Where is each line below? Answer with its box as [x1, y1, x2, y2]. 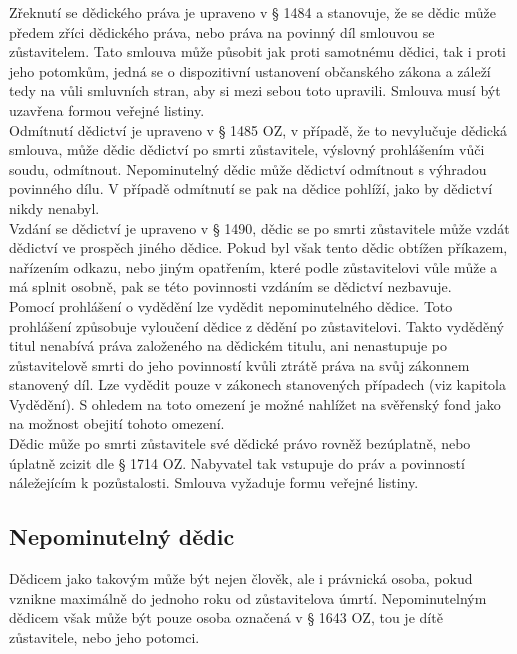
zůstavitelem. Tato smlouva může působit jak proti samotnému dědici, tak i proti [9, 41, 506, 62]
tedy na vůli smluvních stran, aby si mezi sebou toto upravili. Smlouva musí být [9, 80, 501, 101]
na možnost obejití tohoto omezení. [9, 413, 225, 434]
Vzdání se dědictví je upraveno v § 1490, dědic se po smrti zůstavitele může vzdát [9, 217, 510, 238]
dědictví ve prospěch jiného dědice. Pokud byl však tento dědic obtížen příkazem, [9, 237, 508, 258]
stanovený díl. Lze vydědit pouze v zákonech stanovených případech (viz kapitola [9, 374, 506, 395]
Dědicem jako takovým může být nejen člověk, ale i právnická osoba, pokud [9, 568, 473, 589]
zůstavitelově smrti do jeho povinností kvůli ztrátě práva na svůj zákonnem [9, 354, 470, 375]
